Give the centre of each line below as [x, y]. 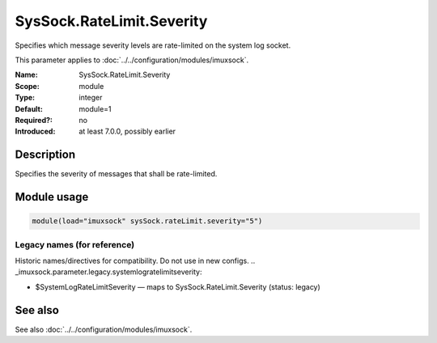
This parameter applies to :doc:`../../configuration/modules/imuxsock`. [132, 60]
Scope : [27, 86]
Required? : [34, 120]
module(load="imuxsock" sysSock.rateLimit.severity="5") [147, 221]
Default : [29, 108]
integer [91, 98]
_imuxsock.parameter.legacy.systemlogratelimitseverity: [108, 272]
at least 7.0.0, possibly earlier [127, 131]
